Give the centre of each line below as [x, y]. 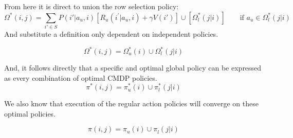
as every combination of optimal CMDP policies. [81, 77]
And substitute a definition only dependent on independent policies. [111, 33]
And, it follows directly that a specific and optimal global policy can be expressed [133, 68]
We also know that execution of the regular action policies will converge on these [131, 103]
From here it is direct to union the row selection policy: [91, 6]
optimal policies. [30, 113]
